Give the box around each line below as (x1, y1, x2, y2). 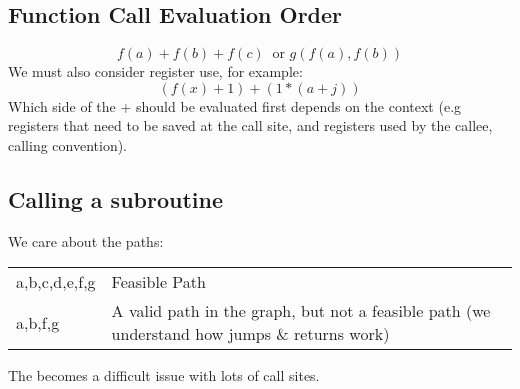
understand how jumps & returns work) (111, 322, 390, 346)
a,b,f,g (16, 310, 60, 334)
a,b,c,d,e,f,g (16, 270, 96, 294)
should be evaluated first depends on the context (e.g (136, 95, 462, 116)
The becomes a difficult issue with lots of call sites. (8, 365, 320, 386)
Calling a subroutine (8, 183, 223, 214)
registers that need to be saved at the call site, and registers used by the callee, (8, 115, 493, 136)
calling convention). (8, 134, 128, 155)
